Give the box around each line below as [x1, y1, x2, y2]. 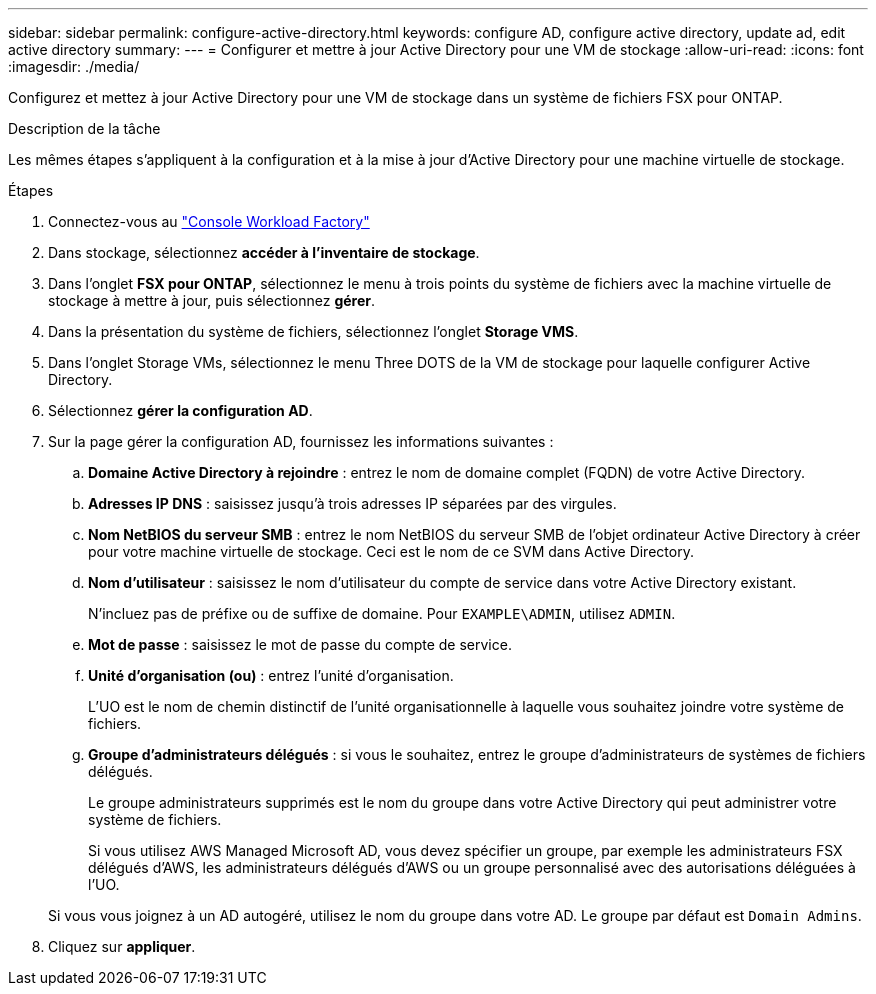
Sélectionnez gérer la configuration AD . [48, 402, 313, 419]
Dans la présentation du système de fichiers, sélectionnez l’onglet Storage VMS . [48, 323, 579, 340]
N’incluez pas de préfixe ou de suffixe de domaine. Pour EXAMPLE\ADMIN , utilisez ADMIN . [88, 605, 676, 622]
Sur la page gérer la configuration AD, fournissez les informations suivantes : [48, 433, 554, 450]
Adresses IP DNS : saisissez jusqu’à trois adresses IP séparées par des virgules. [88, 495, 617, 512]
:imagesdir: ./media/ [8, 58, 140, 75]
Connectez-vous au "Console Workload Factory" [48, 213, 370, 230]
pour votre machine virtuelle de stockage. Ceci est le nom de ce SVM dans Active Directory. [88, 543, 694, 560]
